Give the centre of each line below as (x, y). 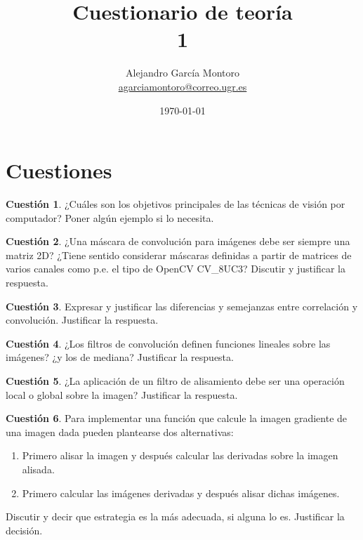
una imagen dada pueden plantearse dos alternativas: (120, 432)
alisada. (38, 469)
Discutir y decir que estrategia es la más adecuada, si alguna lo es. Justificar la (175, 516)
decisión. (24, 530)
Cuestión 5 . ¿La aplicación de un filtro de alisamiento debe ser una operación (175, 380)
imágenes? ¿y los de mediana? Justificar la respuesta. (120, 357)
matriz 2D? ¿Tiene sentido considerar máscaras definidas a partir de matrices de (179, 255)
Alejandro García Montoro (183, 73)
